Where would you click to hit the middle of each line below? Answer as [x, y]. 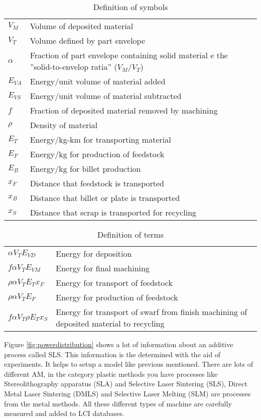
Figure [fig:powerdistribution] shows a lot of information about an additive [119, 344]
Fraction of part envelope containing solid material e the [129, 55]
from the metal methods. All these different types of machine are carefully [118, 403]
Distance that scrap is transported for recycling [113, 212]
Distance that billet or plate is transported [105, 198]
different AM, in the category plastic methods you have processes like [111, 374]
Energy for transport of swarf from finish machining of [152, 312]
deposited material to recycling [110, 323]
